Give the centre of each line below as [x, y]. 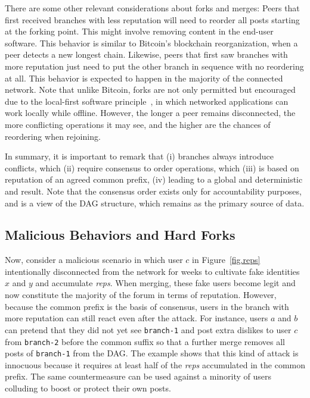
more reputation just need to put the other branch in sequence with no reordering [154, 66]
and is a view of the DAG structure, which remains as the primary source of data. [155, 203]
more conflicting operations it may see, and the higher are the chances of [138, 124]
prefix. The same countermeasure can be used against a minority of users [138, 376]
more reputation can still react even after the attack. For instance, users [137, 318]
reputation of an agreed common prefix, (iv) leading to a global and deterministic [154, 179]
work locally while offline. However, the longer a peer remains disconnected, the [150, 113]
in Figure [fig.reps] [226, 260]
